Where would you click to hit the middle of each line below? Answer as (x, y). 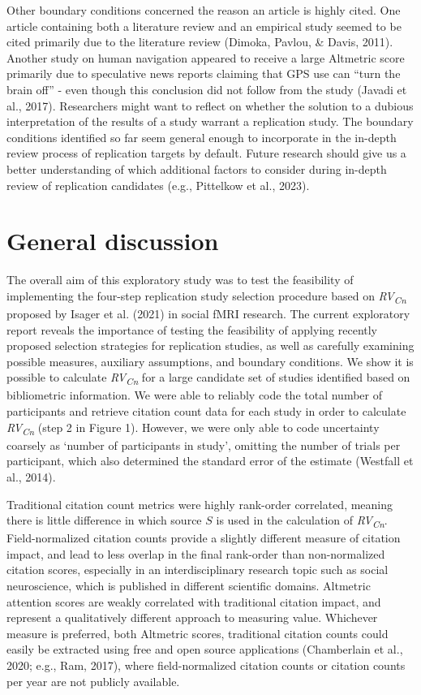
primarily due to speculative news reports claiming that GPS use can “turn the (204, 73)
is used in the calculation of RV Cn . (302, 521)
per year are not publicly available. (93, 681)
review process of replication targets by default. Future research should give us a (206, 153)
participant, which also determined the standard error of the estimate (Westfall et (210, 461)
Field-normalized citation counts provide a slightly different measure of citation (204, 538)
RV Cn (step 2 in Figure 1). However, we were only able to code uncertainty (193, 428)
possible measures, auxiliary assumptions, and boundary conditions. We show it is (210, 361)
